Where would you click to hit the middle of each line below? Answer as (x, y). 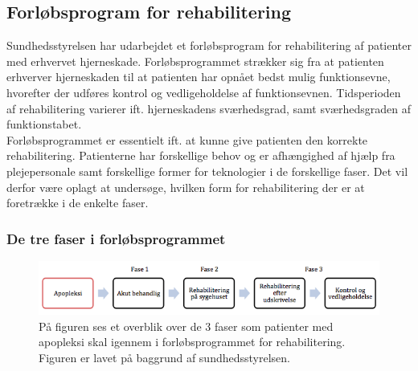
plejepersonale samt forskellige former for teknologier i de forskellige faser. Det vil (207, 171)
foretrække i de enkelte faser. (78, 203)
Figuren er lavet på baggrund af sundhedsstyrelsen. (164, 358)
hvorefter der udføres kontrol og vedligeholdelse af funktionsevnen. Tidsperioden (204, 92)
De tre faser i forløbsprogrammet (116, 238)
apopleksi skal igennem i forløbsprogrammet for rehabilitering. (192, 342)
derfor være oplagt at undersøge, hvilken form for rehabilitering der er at (186, 187)
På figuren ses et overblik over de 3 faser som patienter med (186, 326)
